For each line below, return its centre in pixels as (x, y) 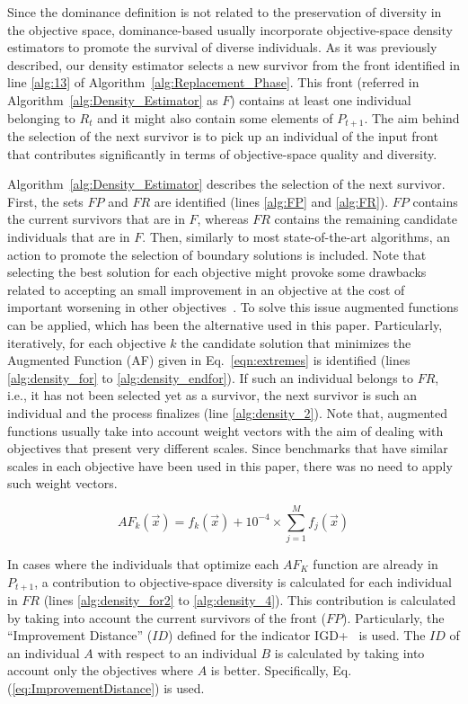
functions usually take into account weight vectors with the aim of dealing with (225, 430)
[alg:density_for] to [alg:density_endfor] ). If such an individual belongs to (210, 377)
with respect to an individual (177, 652)
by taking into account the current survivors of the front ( (167, 617)
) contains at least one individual (321, 99)
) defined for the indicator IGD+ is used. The (297, 635)
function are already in (375, 564)
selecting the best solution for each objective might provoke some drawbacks (217, 272)
